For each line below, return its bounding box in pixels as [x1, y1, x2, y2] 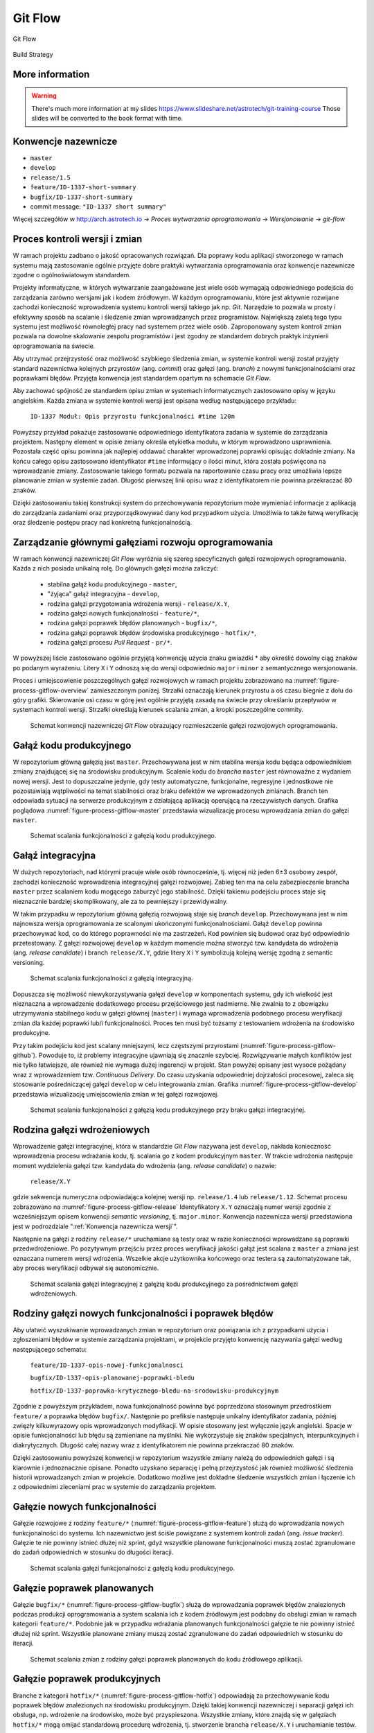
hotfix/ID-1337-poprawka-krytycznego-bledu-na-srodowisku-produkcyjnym [30, 1386, 279, 1395]
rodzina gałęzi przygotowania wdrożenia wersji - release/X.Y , [47, 600, 230, 608]
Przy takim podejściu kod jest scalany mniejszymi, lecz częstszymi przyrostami [12, 1041, 239, 1050]
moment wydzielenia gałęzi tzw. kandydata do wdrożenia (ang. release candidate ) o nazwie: [12, 1161, 277, 1169]
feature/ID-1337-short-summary [30, 184, 136, 191]
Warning [31, 92, 57, 100]
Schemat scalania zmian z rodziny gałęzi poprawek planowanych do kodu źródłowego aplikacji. [30, 1655, 303, 1663]
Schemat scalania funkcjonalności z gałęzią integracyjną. [30, 974, 193, 982]
